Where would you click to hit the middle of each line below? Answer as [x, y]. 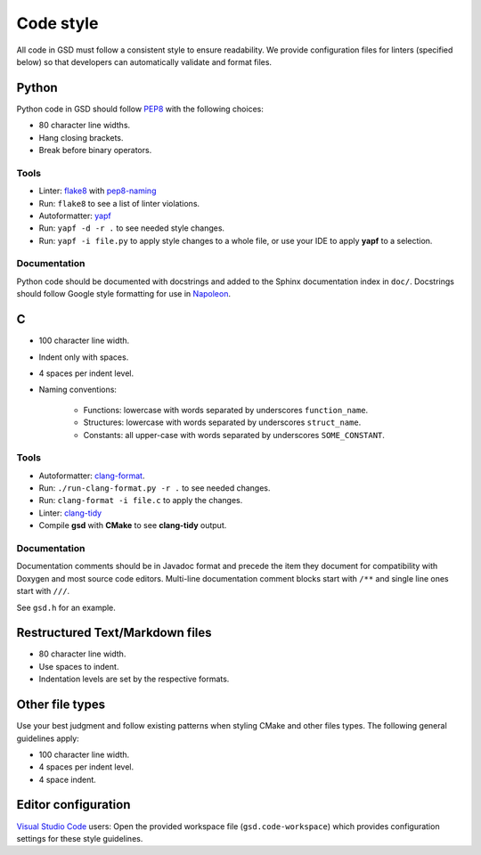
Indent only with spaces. [84, 357]
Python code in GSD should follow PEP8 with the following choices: [140, 109]
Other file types [61, 705]
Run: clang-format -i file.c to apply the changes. [141, 501]
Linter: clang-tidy [70, 513]
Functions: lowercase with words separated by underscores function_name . [226, 410]
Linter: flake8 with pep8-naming [98, 191]
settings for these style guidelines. [80, 838]
